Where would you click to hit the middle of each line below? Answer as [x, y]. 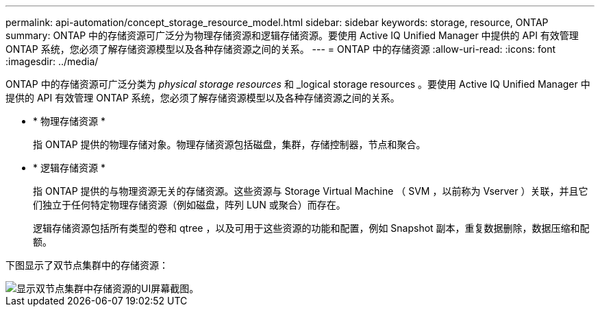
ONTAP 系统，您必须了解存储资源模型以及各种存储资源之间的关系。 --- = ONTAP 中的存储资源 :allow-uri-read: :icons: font [281, 49]
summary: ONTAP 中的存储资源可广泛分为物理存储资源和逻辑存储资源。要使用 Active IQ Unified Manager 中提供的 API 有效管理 [292, 35]
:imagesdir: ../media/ [52, 61]
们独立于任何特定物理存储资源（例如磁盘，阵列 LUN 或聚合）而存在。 [189, 205]
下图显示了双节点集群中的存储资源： [87, 265]
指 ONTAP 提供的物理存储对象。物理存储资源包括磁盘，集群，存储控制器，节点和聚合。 [229, 144]
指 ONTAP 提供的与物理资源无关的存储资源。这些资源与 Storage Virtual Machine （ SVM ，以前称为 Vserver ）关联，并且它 [311, 191]
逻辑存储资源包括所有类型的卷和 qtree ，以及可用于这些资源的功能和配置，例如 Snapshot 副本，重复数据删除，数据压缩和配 [311, 228]
